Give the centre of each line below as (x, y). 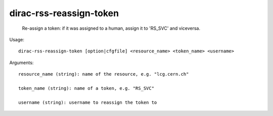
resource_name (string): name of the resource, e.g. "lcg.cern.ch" (104, 74)
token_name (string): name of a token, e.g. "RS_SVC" (86, 88)
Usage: (17, 39)
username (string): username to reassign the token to (88, 102)
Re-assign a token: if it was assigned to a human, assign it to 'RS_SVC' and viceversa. (111, 28)
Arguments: (21, 63)
